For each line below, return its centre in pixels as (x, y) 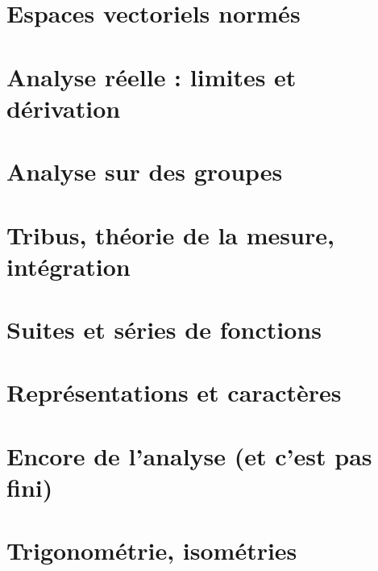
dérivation (64, 108)
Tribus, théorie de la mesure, (170, 234)
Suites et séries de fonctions (164, 329)
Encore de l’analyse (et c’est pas (189, 455)
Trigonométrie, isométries (152, 550)
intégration (69, 266)
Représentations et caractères (174, 392)
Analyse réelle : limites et (152, 76)
